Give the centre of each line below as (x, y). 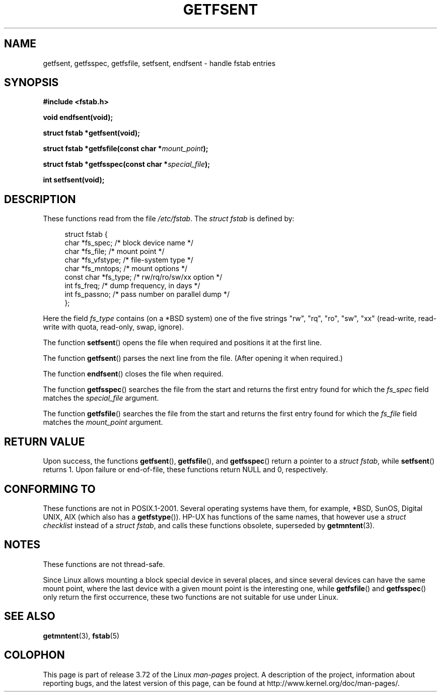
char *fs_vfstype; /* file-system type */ (129, 260)
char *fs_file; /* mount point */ (115, 251)
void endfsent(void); (78, 117)
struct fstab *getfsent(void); (92, 133)
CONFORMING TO (50, 489)
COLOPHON (34, 655)
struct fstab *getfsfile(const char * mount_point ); (126, 149)
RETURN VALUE (45, 441)
